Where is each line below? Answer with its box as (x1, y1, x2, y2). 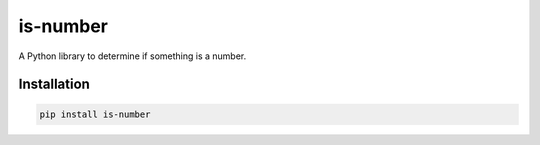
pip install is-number (39, 108, 151, 120)
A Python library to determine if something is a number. (18, 50, 247, 62)
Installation (18, 76, 90, 93)
